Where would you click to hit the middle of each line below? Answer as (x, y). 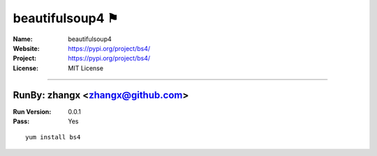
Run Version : (32, 111)
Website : (26, 48)
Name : (23, 39)
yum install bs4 (53, 137)
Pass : (21, 121)
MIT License (86, 68)
